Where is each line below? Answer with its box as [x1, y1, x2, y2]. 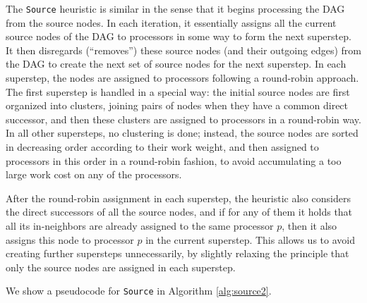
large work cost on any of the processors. [6, 167, 182, 182]
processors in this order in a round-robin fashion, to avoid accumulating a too [6, 153, 342, 168]
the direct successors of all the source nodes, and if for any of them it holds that [6, 204, 353, 219]
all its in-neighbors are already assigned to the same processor [6, 218, 274, 233]
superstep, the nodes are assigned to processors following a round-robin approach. [6, 70, 359, 85]
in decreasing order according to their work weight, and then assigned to [6, 140, 319, 154]
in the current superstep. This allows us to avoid [145, 232, 355, 247]
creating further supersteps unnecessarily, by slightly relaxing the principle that [6, 246, 349, 261]
